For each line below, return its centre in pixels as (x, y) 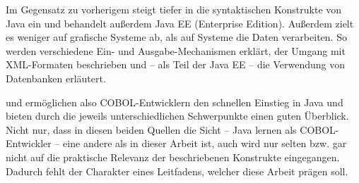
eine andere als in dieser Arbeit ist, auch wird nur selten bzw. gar (205, 143)
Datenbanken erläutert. (56, 78)
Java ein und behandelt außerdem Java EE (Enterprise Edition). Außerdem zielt (180, 23)
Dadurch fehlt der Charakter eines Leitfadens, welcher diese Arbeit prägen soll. (177, 171)
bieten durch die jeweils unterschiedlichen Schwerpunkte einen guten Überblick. (177, 116)
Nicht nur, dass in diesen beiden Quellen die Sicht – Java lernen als (151, 129)
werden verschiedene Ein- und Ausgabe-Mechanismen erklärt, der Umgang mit (176, 50)
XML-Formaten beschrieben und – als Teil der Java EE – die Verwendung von (176, 64)
